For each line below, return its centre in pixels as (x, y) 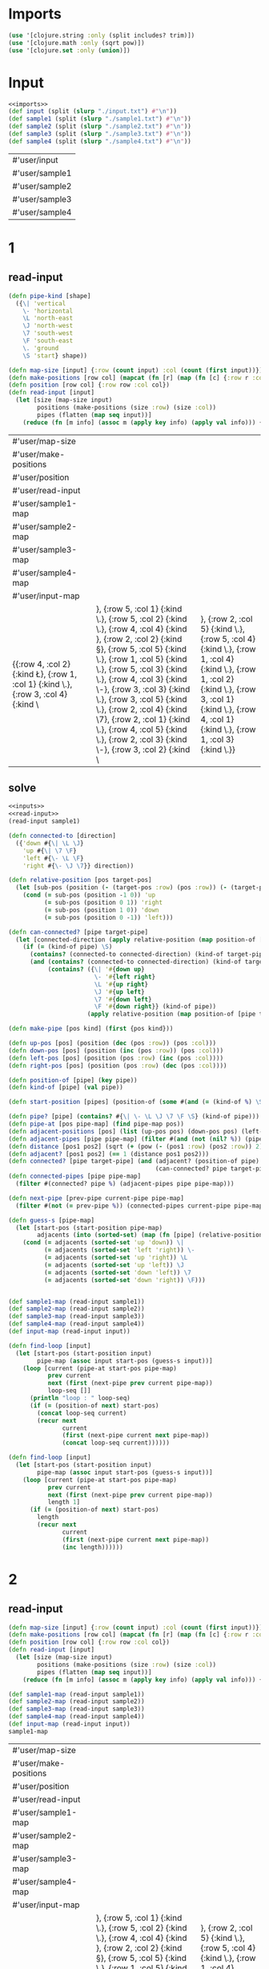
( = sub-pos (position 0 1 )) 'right (103, 903)
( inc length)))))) (93, 1547)
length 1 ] (64, 1502)
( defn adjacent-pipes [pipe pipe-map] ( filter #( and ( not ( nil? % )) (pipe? (137, 1139)
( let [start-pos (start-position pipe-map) (89, 1228)
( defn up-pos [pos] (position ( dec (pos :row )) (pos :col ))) (112, 1044)
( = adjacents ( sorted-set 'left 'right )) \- (119, 1250)
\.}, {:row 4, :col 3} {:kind (141, 679)
